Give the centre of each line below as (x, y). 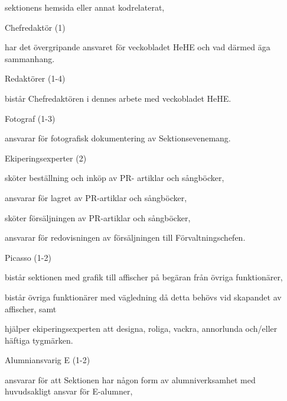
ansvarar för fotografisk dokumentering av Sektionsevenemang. (118, 138)
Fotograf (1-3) (30, 118)
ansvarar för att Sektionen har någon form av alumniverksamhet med (130, 379)
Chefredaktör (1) (35, 27)
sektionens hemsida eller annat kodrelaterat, (85, 7)
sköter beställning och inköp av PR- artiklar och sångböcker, (115, 178)
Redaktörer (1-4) (35, 78)
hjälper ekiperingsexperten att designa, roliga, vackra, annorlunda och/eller (141, 329)
